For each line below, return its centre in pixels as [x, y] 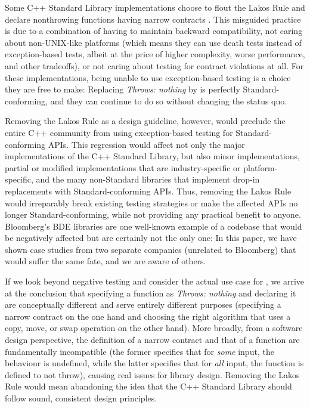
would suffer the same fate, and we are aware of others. [106, 261]
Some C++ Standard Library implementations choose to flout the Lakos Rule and [155, 7]
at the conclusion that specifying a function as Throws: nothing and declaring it [151, 293]
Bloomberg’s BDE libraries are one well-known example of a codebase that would [154, 226]
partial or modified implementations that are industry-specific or [123, 167]
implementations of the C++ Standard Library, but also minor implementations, [152, 156]
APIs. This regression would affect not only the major [146, 144]
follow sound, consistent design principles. [81, 398]
